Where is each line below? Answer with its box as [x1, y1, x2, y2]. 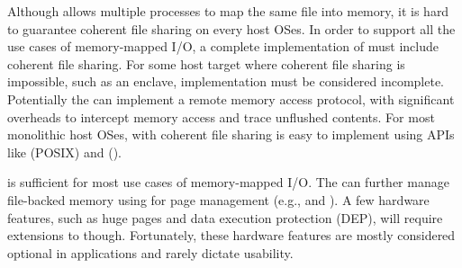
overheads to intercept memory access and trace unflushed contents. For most [7, 107, 435, 126]
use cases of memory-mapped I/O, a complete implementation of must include [7, 37, 439, 56]
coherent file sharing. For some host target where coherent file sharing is [7, 54, 405, 73]
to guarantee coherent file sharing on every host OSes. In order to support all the [7, 19, 456, 38]
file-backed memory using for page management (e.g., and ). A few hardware [7, 190, 430, 209]
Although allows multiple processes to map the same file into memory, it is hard [7, 2, 449, 20]
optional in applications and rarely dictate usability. [7, 243, 294, 262]
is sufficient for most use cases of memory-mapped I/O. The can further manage [7, 173, 449, 192]
